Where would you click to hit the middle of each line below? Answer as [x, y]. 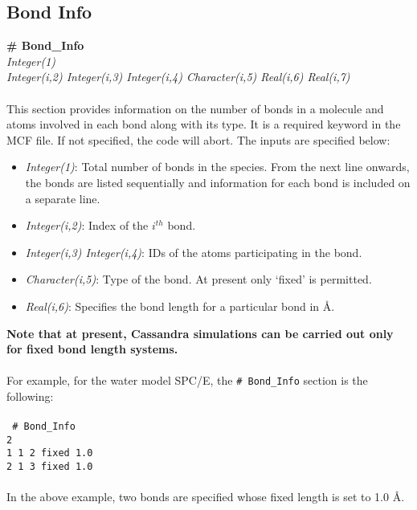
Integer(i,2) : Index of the [87, 225]
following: [30, 396]
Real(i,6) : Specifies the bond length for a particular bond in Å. [180, 306]
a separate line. [63, 198]
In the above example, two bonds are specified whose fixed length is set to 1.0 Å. [206, 497]
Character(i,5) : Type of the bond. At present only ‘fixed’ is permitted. [198, 279]
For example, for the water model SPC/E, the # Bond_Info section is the [187, 380]
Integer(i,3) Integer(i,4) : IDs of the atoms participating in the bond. [194, 252]
